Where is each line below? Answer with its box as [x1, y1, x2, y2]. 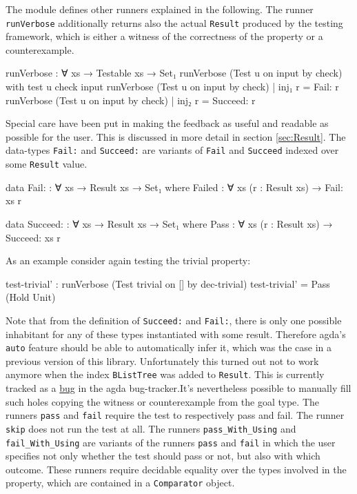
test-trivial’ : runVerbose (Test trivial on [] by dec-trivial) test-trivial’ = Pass [6, 276, 330, 290]
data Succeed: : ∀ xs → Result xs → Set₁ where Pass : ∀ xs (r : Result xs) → [6, 216, 333, 230]
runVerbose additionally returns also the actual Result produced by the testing [6, 15, 343, 30]
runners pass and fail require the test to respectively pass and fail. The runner [6, 408, 345, 422]
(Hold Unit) [6, 290, 56, 304]
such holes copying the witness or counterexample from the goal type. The [6, 394, 319, 408]
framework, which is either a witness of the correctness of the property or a [6, 29, 323, 43]
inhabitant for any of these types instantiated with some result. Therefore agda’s [6, 326, 346, 341]
